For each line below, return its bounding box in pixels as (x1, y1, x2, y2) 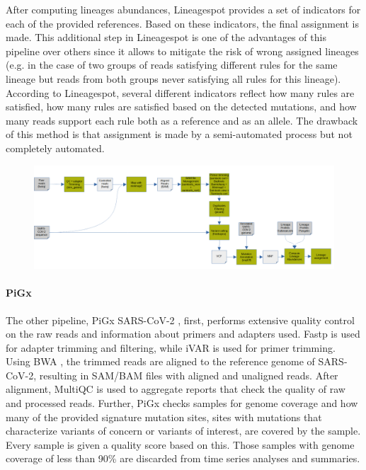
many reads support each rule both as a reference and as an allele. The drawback (6, 113, 358, 127)
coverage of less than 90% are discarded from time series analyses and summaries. (6, 451, 360, 466)
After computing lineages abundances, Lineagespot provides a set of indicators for (6, 2, 361, 16)
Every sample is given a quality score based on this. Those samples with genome (6, 437, 355, 452)
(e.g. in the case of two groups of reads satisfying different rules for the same (6, 57, 338, 72)
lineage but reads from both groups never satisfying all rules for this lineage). (6, 71, 341, 86)
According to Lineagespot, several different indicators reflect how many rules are (6, 85, 355, 100)
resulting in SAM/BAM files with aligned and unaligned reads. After (39, 367, 338, 382)
